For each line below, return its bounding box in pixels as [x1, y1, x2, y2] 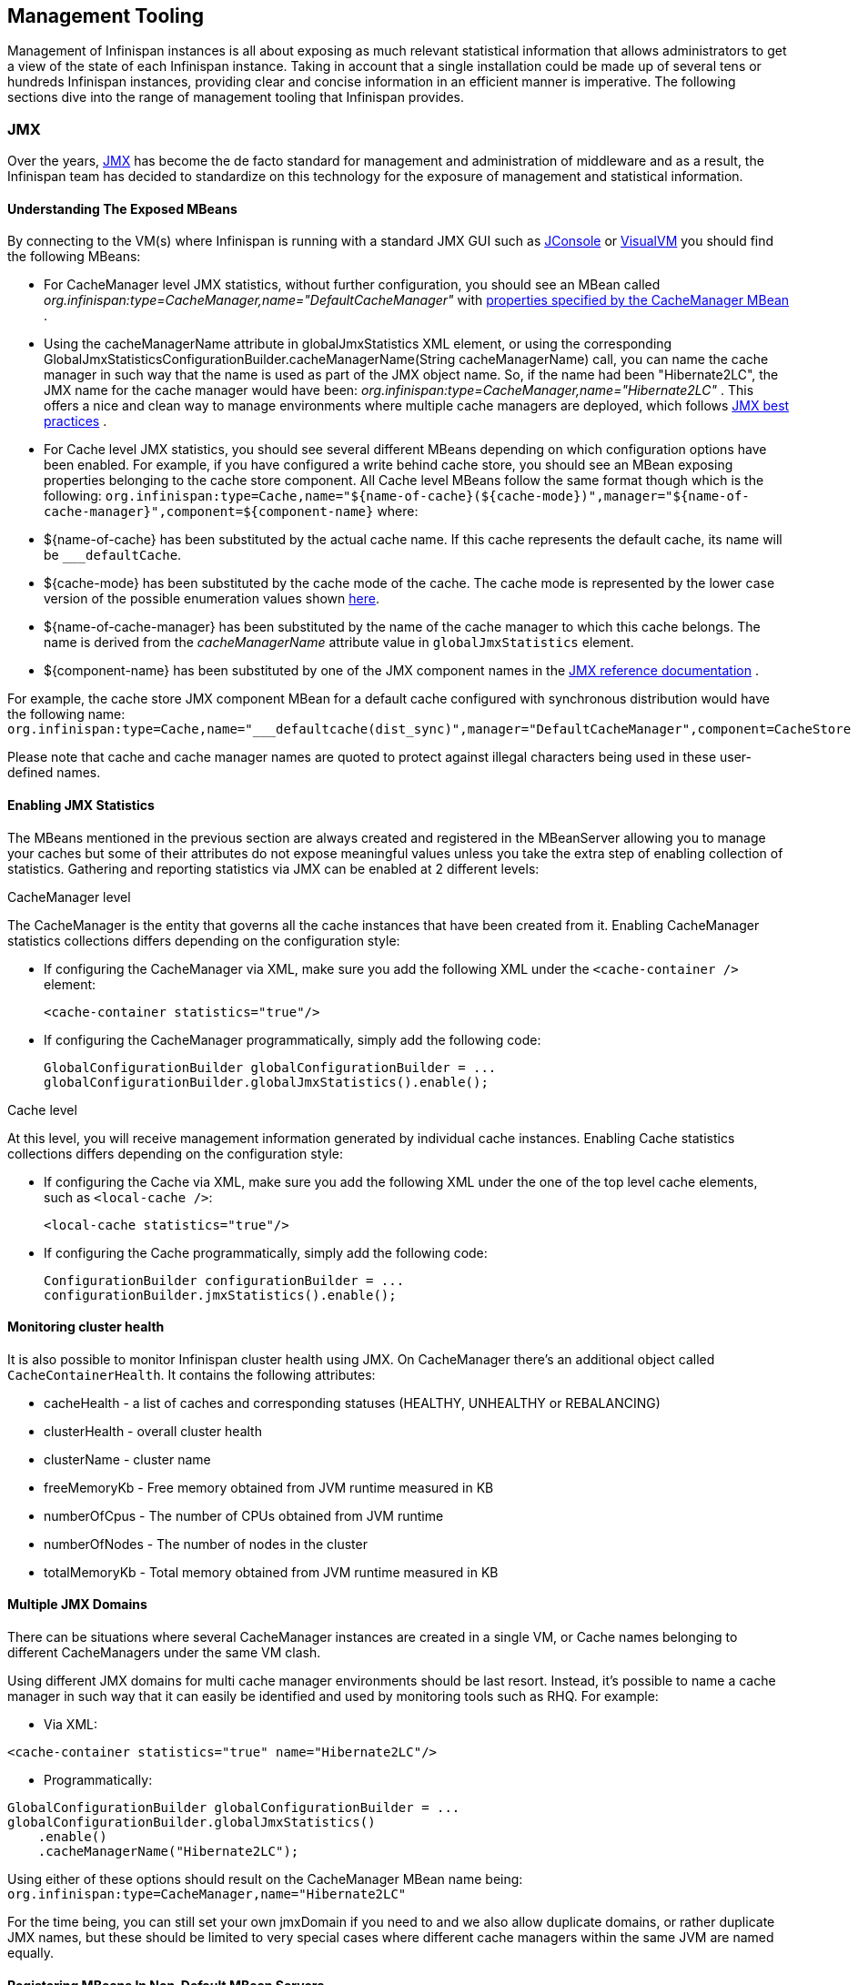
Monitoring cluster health [7, 1319, 165, 1335]
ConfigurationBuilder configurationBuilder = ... [44, 1272, 405, 1288]
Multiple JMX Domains [7, 1596, 147, 1613]
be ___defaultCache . [44, 547, 182, 563]
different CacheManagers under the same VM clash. [7, 1645, 321, 1661]
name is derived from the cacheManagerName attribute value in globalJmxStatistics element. [44, 634, 634, 651]
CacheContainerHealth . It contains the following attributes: [7, 1366, 376, 1382]
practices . [44, 413, 107, 430]
